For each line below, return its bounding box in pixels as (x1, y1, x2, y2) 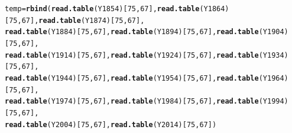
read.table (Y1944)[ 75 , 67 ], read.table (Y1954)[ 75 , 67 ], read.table (5, 74, 259, 82)
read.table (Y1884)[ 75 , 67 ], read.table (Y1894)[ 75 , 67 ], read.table (5, 28, 259, 36)
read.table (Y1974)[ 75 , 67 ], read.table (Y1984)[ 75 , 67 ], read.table (5, 97, 259, 106)
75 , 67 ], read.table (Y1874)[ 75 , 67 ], (9, 16, 145, 25)
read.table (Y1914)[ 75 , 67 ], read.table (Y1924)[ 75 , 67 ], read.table (5, 51, 259, 59)
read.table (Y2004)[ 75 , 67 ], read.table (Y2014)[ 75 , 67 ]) (5, 120, 217, 129)
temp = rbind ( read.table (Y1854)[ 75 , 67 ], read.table (5, 5, 200, 13)
